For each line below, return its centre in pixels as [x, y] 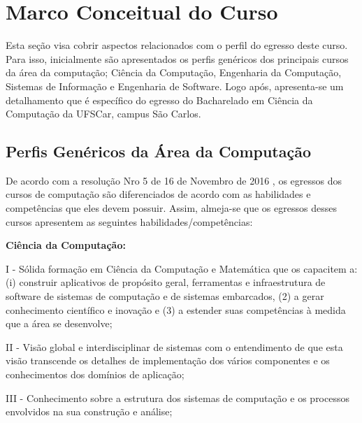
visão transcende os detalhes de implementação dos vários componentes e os [168, 360]
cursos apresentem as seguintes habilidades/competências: [129, 221]
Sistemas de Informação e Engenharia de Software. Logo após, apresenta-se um [175, 86]
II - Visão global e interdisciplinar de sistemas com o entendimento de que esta [174, 346]
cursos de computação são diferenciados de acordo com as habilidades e [158, 194]
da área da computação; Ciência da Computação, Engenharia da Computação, [174, 72]
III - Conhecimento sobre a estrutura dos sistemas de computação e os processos [178, 397]
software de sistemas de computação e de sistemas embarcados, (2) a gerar [165, 296]
